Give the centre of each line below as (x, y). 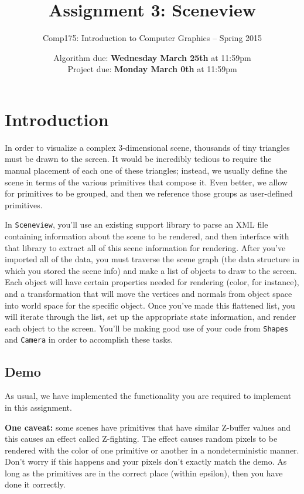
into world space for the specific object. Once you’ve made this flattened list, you (150, 305)
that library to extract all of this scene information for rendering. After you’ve (145, 247)
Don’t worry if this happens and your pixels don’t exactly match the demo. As (146, 461)
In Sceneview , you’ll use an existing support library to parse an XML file (136, 224)
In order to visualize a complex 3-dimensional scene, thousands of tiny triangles (147, 147)
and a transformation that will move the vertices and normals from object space (148, 294)
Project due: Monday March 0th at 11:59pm (152, 69)
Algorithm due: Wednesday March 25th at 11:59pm (152, 57)
